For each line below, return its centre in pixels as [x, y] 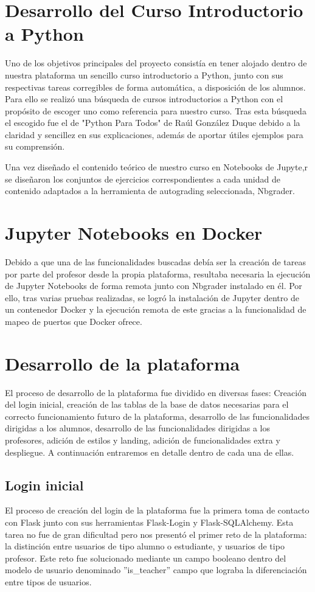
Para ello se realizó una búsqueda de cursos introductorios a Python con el [144, 99]
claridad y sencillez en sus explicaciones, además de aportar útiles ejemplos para [154, 134]
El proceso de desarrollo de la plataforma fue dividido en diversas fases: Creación [156, 392]
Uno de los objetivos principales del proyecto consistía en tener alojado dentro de [156, 63]
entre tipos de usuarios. [48, 581]
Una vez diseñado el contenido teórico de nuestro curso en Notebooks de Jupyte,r [157, 167]
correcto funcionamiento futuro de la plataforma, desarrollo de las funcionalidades [157, 416]
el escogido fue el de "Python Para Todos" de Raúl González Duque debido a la [153, 123]
